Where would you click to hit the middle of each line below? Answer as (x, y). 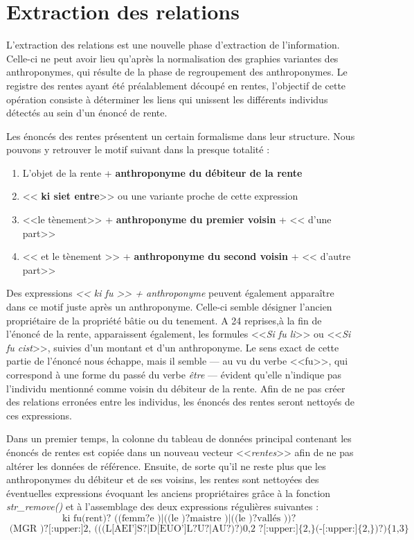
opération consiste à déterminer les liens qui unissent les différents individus (167, 99)
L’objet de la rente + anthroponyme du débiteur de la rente (162, 172)
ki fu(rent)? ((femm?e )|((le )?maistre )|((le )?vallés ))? (179, 518)
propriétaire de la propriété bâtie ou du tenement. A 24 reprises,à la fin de (164, 320)
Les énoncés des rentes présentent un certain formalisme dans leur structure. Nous (181, 136)
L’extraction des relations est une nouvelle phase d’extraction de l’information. (173, 45)
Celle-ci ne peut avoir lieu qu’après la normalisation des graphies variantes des (172, 58)
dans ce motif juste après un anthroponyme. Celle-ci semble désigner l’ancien (169, 307)
